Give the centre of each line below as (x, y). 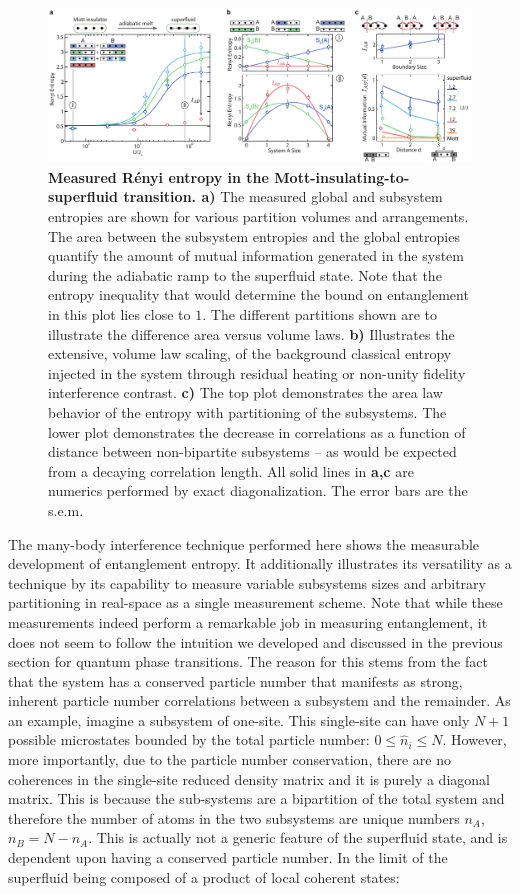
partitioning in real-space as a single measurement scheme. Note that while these (255, 602)
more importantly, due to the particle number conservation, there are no (229, 759)
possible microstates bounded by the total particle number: (189, 739)
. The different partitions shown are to (319, 314)
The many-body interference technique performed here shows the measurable (244, 543)
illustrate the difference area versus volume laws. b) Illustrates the (251, 333)
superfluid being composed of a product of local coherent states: (204, 876)
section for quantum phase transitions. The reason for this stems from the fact (248, 661)
